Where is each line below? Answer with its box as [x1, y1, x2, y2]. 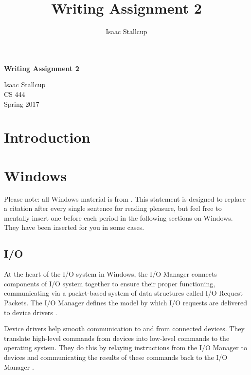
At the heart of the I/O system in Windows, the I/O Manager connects [4, 269, 217, 279]
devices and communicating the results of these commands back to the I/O [4, 352, 228, 362]
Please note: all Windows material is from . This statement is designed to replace [4, 193, 246, 204]
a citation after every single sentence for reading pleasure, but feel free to [4, 203, 222, 213]
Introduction [4, 127, 90, 147]
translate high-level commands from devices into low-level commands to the [4, 333, 230, 343]
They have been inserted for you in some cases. [4, 222, 144, 232]
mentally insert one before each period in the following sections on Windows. [4, 212, 233, 223]
